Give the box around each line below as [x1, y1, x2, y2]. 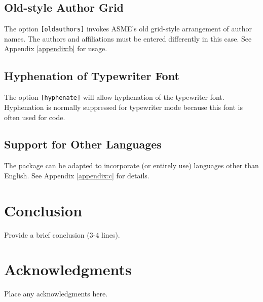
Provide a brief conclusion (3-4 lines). [4, 229, 120, 240]
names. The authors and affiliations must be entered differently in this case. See [4, 33, 252, 44]
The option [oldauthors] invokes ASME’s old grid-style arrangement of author [4, 23, 252, 34]
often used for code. [4, 111, 65, 122]
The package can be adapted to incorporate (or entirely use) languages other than [4, 160, 259, 171]
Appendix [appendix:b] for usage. [4, 43, 107, 54]
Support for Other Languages [4, 136, 162, 152]
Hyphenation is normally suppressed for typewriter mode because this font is [4, 101, 243, 112]
